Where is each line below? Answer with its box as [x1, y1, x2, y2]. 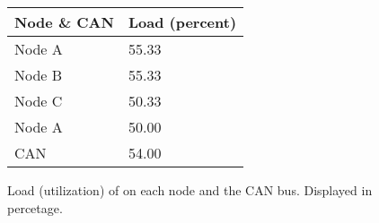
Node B [14, 64, 63, 85]
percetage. [7, 198, 63, 217]
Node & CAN [14, 12, 114, 32]
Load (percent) [128, 12, 237, 32]
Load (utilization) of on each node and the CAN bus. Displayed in [7, 181, 373, 199]
